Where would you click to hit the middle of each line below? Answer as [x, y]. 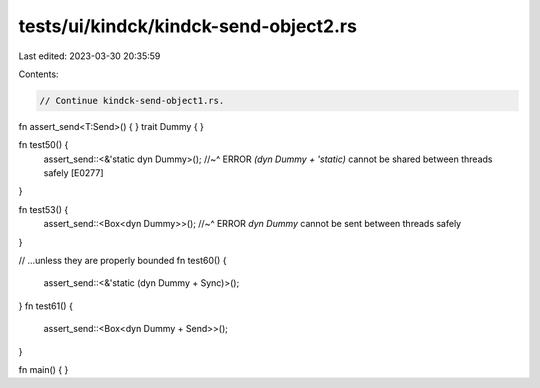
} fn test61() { [46, 306]
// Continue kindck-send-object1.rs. [132, 100]
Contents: [38, 74]
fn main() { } [43, 369]
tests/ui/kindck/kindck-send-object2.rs [187, 26]
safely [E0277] [73, 173]
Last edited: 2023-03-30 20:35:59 [89, 56]
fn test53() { [43, 209]
